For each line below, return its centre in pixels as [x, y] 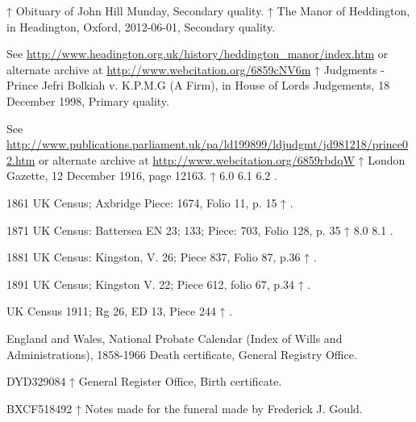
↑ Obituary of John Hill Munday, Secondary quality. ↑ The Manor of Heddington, [208, 10]
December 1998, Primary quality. [88, 100]
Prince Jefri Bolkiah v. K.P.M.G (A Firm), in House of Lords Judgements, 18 [198, 85]
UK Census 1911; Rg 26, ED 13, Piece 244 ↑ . [120, 311]
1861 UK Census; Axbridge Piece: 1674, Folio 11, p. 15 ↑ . [150, 202]
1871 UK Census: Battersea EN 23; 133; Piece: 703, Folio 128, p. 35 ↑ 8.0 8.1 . [200, 230]
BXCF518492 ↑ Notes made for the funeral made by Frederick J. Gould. [185, 408]
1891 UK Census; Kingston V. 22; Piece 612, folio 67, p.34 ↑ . [159, 284]
